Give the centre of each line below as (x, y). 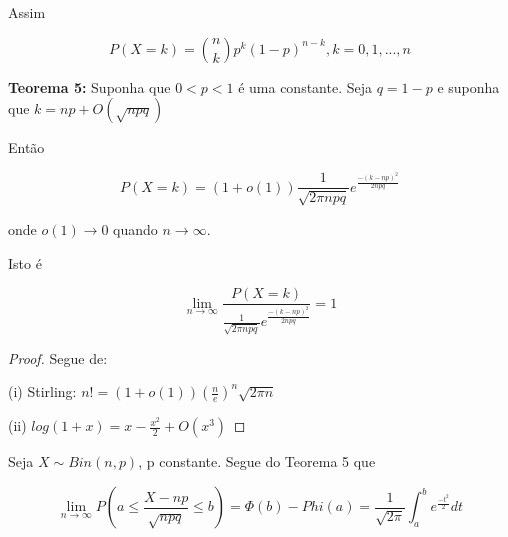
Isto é (25, 262)
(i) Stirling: (42, 391)
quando (135, 228)
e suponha (468, 86)
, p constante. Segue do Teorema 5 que (257, 461)
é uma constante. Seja (305, 86)
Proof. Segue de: (58, 357)
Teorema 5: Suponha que (89, 86)
